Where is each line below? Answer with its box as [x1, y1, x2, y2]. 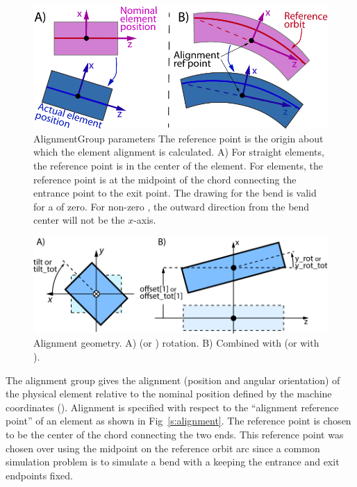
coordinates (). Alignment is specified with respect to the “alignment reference [6, 399, 339, 414]
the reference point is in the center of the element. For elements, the [33, 158, 323, 173]
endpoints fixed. [6, 468, 73, 482]
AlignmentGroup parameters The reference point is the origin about [33, 131, 324, 145]
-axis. [133, 213, 156, 227]
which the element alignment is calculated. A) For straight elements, [33, 145, 324, 159]
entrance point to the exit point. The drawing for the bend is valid [33, 185, 317, 200]
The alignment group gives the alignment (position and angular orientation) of [6, 372, 340, 387]
